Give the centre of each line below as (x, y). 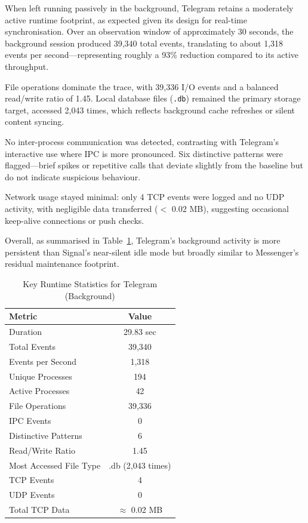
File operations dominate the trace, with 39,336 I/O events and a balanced (142, 86)
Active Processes (39, 391)
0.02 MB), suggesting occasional (230, 208)
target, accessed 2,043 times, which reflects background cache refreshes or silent (150, 110)
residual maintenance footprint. (62, 264)
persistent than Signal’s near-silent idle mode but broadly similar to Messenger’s (152, 252)
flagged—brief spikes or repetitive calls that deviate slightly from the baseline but (154, 165)
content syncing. (35, 121)
